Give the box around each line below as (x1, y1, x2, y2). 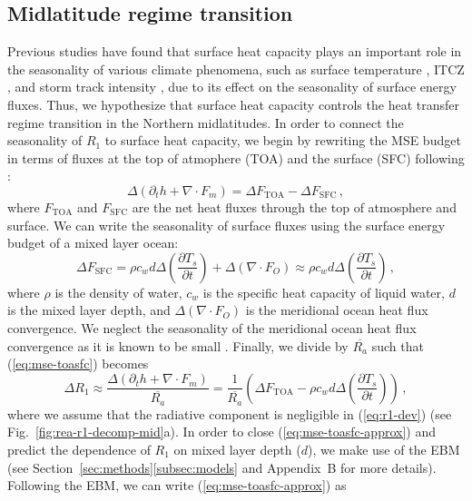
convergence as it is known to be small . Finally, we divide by (7, 336, 349, 355)
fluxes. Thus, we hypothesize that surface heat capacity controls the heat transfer (7, 94, 459, 113)
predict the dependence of (7, 440, 151, 458)
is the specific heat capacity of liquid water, (202, 282, 445, 301)
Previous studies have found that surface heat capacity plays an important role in (7, 42, 462, 61)
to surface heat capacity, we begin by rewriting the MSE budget (104, 131, 461, 150)
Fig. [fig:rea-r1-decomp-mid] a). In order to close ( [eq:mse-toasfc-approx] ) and (7, 422, 436, 441)
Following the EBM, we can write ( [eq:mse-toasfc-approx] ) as (7, 476, 347, 495)
